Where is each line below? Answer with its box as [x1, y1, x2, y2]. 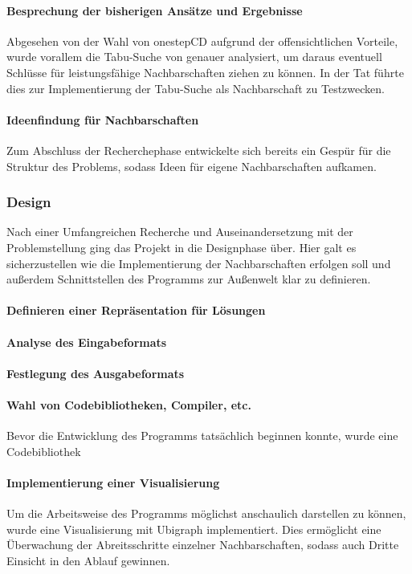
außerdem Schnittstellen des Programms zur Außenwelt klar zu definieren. [6, 271, 371, 287]
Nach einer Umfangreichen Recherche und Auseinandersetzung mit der [6, 223, 353, 240]
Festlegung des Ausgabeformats [6, 364, 185, 381]
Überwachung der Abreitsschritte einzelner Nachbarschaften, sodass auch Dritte [6, 536, 399, 553]
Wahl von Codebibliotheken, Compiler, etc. [6, 396, 251, 413]
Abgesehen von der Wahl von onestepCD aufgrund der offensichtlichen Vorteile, [6, 32, 398, 49]
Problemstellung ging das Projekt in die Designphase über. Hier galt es [6, 238, 357, 255]
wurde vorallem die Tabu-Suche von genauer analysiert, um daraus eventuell [6, 48, 382, 65]
